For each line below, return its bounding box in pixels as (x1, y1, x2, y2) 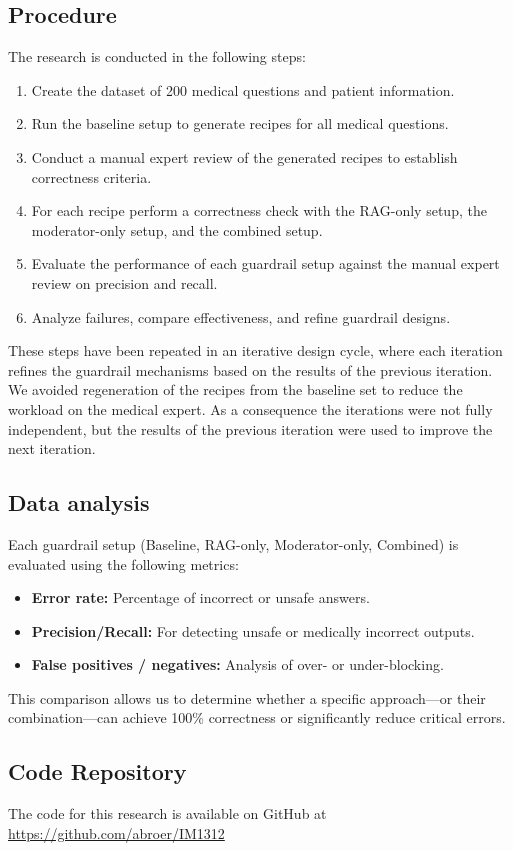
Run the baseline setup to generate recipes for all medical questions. (31, 113, 449, 134)
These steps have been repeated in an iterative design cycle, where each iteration (8, 340, 503, 361)
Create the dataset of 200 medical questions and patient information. (31, 79, 455, 100)
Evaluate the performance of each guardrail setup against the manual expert (31, 253, 500, 274)
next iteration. (8, 438, 96, 459)
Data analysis (8, 487, 150, 518)
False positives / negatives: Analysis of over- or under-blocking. (31, 654, 444, 675)
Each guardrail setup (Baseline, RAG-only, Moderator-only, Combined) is (8, 533, 459, 554)
